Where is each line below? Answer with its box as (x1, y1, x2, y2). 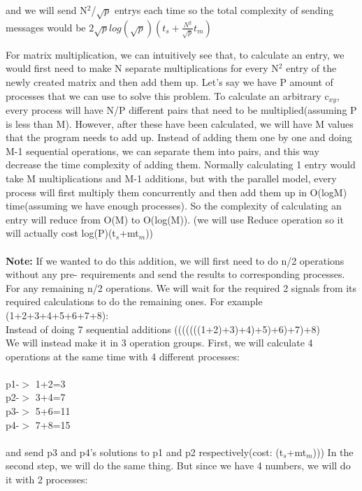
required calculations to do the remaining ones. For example (6, 294, 263, 309)
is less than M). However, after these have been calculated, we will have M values (6, 116, 354, 131)
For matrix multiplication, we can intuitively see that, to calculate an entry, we (6, 47, 345, 61)
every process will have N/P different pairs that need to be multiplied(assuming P (6, 103, 357, 117)
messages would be (6, 20, 86, 34)
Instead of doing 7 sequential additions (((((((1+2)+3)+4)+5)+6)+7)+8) (6, 321, 320, 336)
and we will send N (6, 3, 87, 17)
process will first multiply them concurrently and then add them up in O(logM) (6, 184, 347, 199)
